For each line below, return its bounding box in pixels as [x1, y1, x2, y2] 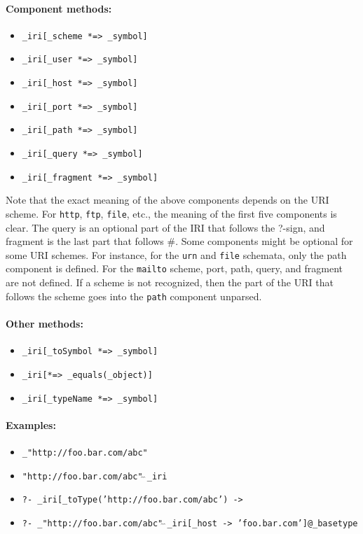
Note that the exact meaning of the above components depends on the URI [6, 192, 329, 207]
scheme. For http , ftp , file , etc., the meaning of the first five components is [6, 206, 337, 220]
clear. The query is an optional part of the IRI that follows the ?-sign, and [6, 220, 325, 234]
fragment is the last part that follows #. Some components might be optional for [6, 234, 353, 248]
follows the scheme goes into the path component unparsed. [6, 288, 262, 303]
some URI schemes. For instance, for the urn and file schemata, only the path [6, 247, 347, 262]
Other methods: [6, 316, 83, 330]
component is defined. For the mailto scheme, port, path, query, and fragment [6, 261, 343, 276]
